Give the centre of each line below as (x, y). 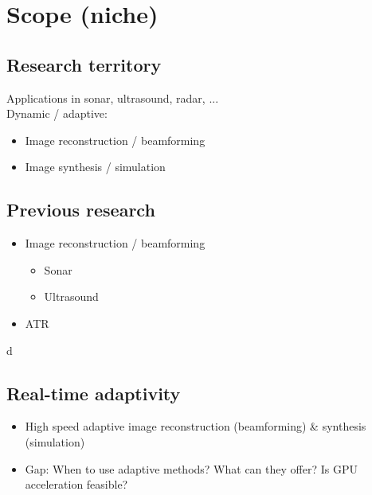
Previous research (81, 210)
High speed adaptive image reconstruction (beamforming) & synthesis (196, 426)
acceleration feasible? (76, 484)
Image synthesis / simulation (95, 167)
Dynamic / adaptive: (57, 113)
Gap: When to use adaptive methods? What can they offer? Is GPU (191, 468)
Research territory (84, 64)
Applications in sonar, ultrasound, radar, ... (113, 97)
